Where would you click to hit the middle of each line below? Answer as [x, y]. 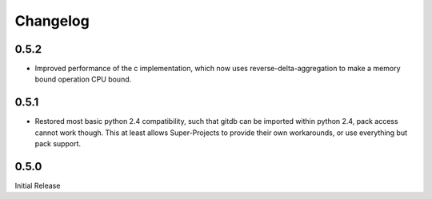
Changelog [52, 21]
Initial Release [38, 186]
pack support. [58, 144]
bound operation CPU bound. [83, 79]
